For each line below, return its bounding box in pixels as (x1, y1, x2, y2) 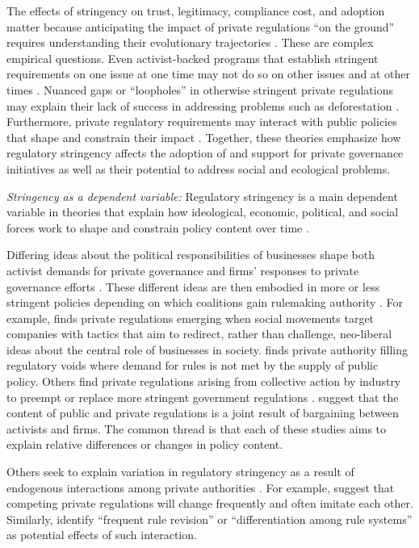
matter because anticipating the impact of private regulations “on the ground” (6, 18, 395, 35)
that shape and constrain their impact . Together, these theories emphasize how (6, 128, 401, 145)
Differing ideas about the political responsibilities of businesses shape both (6, 246, 375, 263)
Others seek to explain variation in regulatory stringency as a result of (6, 463, 354, 480)
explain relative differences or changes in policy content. (6, 436, 283, 453)
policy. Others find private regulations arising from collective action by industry (6, 373, 401, 390)
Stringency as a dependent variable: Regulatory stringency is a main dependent (6, 187, 398, 204)
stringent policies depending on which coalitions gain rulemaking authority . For (6, 294, 404, 311)
